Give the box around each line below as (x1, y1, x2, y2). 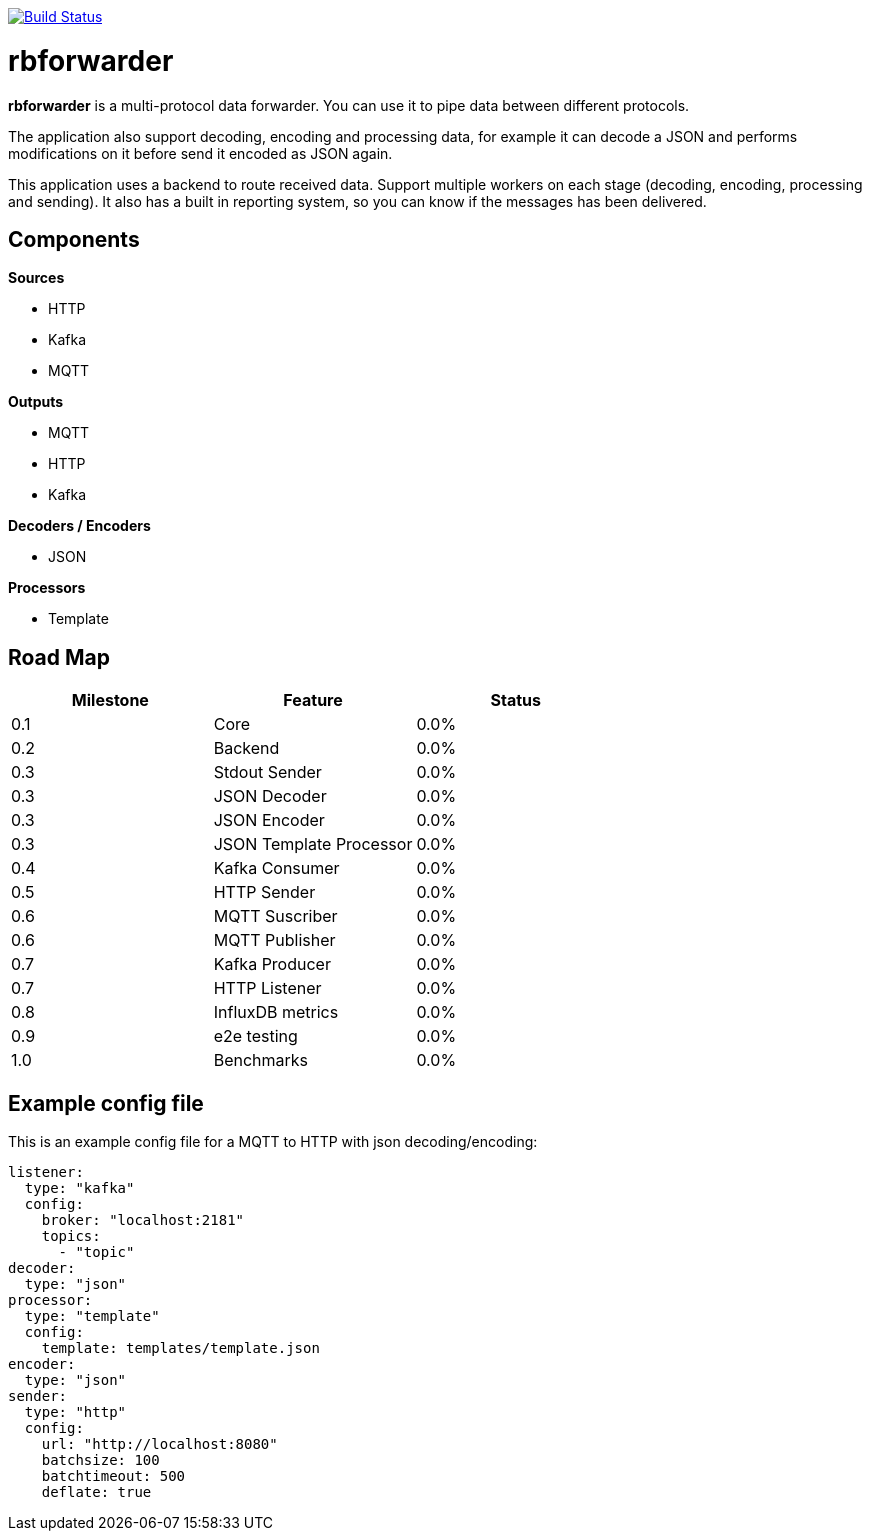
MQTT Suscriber (213, 906, 338, 927)
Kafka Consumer (213, 858, 340, 879)
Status (490, 690, 542, 711)
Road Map (8, 644, 111, 670)
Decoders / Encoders (8, 517, 151, 535)
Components (8, 226, 140, 252)
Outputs (8, 393, 64, 411)
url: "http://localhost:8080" (41, 1436, 278, 1453)
